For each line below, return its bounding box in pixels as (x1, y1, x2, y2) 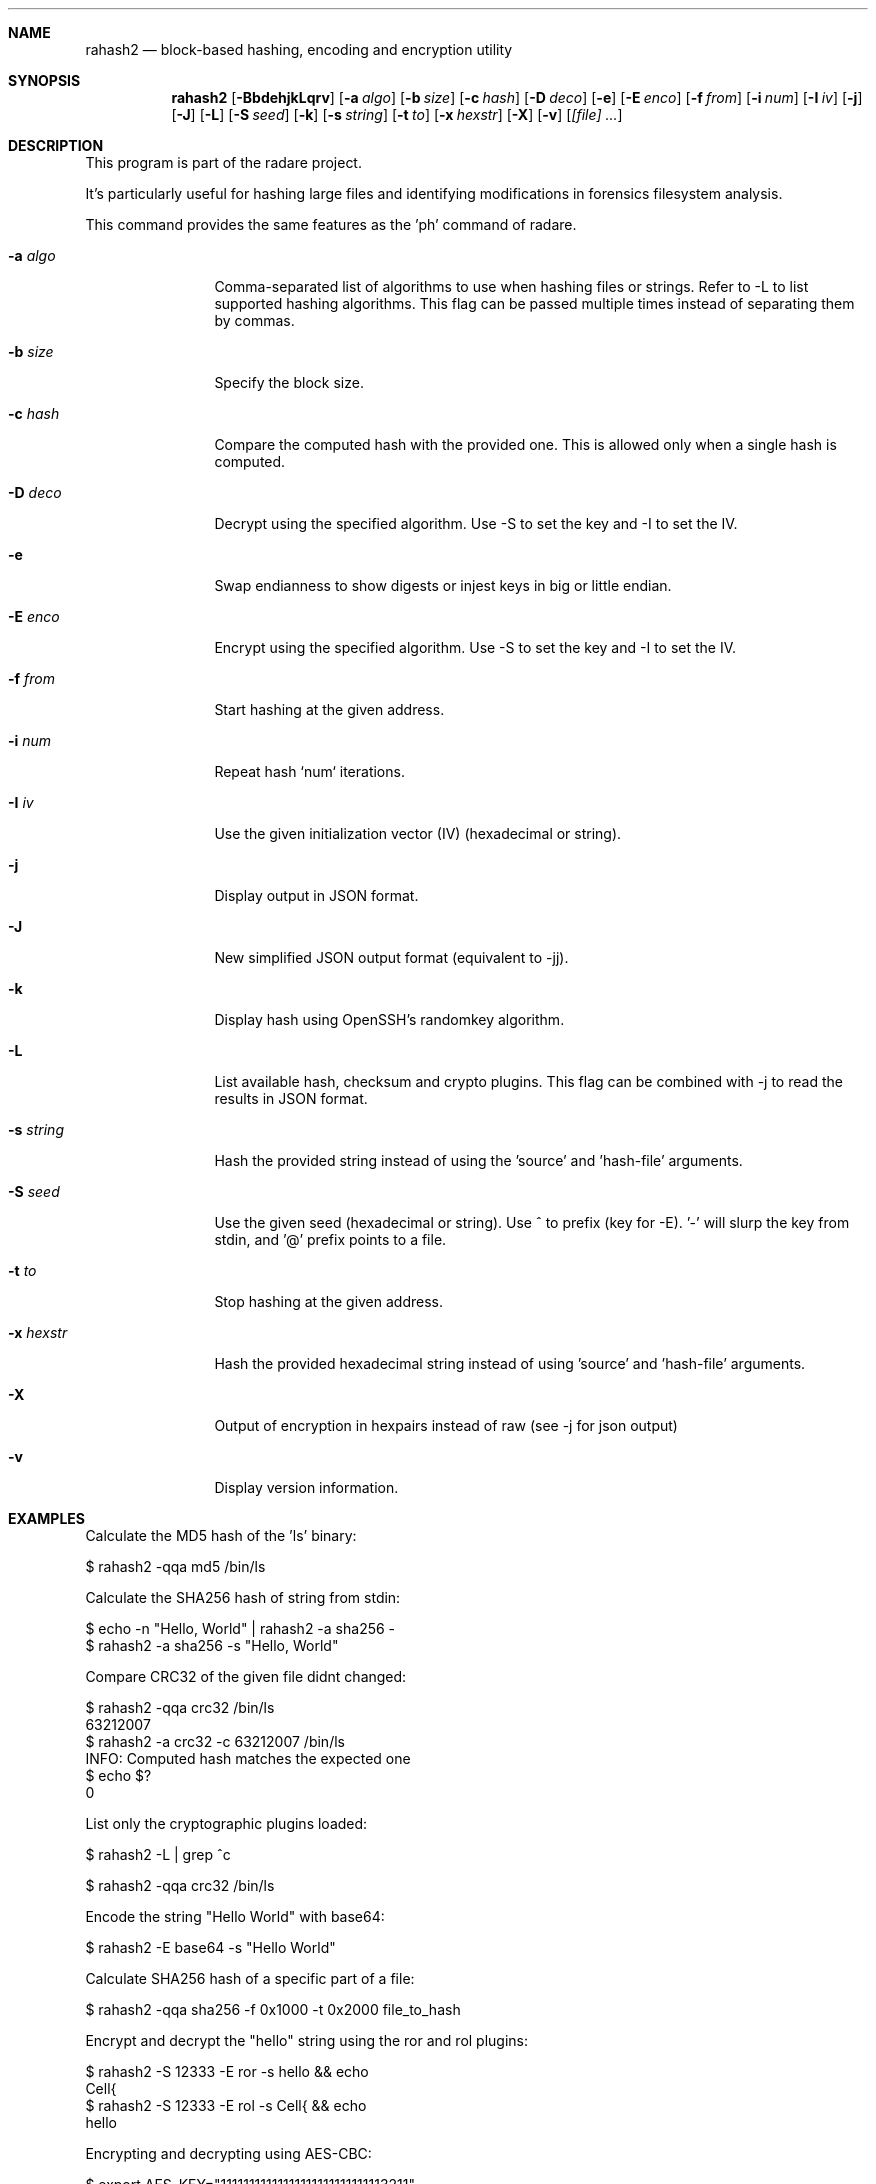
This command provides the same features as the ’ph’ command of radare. (85, 216, 577, 233)
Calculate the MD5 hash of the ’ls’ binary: (85, 1527, 357, 1544)
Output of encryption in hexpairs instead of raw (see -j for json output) (214, 1417, 678, 1434)
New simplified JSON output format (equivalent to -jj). (214, 949, 569, 966)
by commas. (214, 312, 295, 329)
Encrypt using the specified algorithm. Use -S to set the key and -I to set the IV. (214, 639, 737, 656)
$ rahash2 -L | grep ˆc (85, 1846, 231, 1863)
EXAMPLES (8, 1510, 85, 1527)
